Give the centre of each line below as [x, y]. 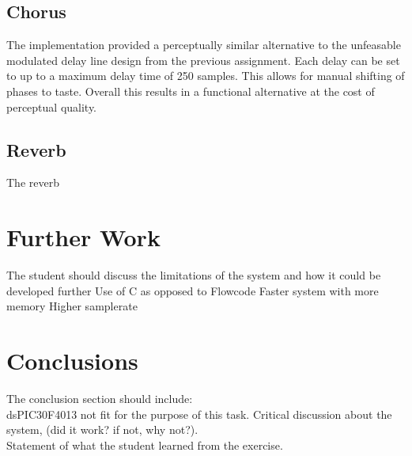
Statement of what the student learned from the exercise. [145, 445]
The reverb [33, 182]
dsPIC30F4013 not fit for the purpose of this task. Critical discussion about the [199, 414]
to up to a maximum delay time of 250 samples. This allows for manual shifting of [206, 76]
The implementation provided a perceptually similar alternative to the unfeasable [204, 45]
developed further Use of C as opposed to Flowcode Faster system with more [193, 290]
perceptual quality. [52, 106]
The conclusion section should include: [100, 398]
